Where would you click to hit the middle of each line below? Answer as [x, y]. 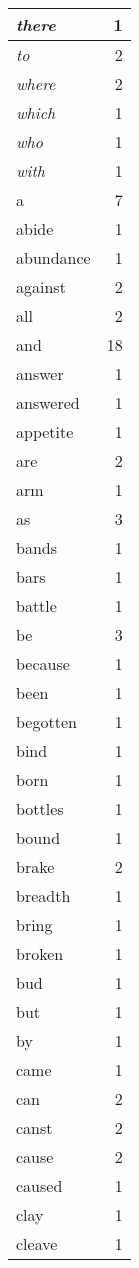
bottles [40, 808]
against [41, 286]
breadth [43, 895]
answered [48, 402]
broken [40, 953]
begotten [46, 721]
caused [39, 1185]
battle [36, 605]
